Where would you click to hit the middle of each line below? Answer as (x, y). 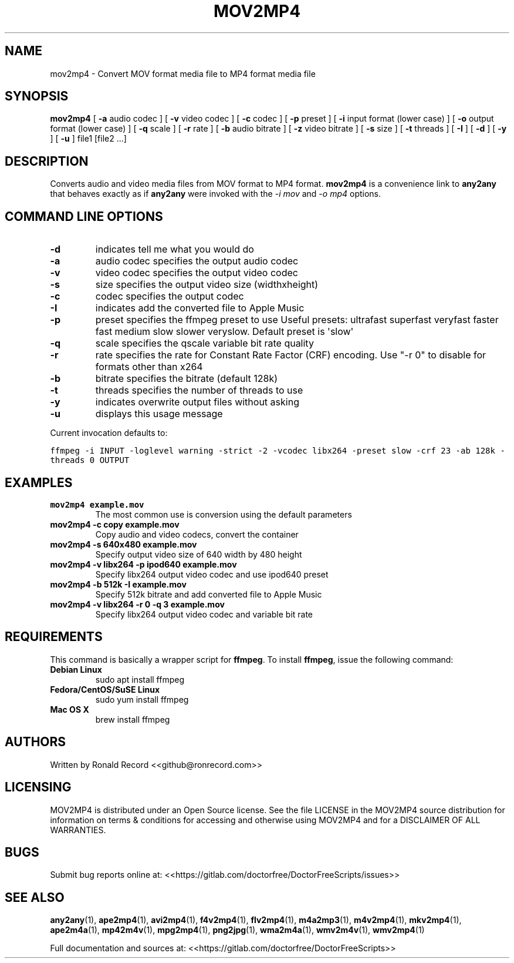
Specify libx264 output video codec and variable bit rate (204, 614)
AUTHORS (35, 742)
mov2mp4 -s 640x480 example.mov (124, 544)
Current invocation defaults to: (109, 433)
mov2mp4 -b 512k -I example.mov (118, 584)
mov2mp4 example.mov (97, 504)
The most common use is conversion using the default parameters (224, 514)
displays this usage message (159, 414)
